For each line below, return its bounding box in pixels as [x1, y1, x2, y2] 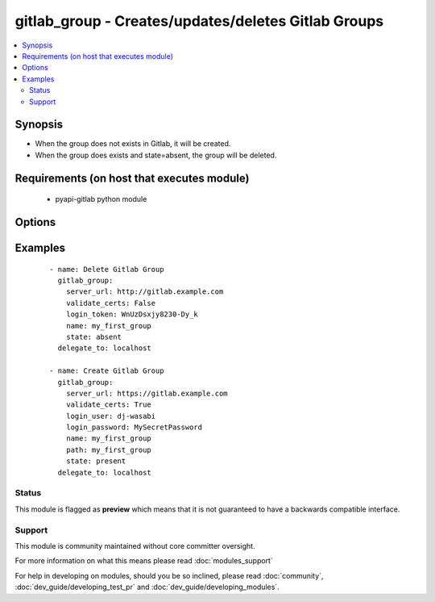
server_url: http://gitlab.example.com [65, 287, 224, 296]
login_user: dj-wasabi [65, 412, 156, 420]
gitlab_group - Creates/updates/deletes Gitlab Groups [14, 12, 384, 30]
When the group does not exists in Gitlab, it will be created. [35, 139, 231, 148]
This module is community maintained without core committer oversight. [14, 541, 255, 550]
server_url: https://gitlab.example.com [65, 388, 229, 398]
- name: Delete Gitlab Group [49, 265, 164, 274]
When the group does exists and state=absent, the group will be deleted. [35, 150, 277, 160]
